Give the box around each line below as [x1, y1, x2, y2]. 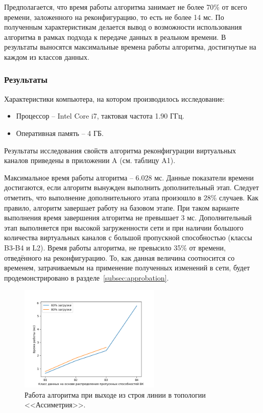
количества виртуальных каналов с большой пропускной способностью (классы [4, 232, 252, 243]
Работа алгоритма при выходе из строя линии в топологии [25, 389, 206, 400]
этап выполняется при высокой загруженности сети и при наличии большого [4, 222, 244, 233]
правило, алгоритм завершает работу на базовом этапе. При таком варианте [4, 202, 240, 213]
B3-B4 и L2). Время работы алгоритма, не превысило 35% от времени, [4, 242, 226, 253]
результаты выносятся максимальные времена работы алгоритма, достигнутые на [4, 41, 256, 52]
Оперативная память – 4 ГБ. [16, 127, 104, 138]
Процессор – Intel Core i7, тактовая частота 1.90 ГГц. [16, 110, 184, 121]
